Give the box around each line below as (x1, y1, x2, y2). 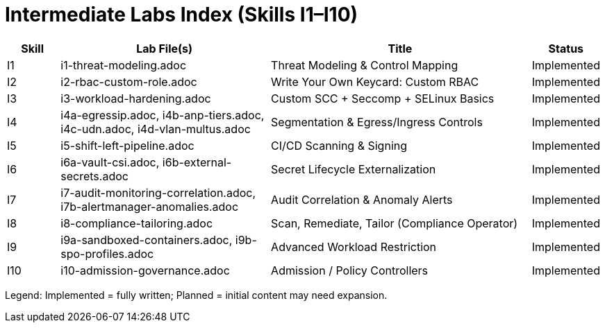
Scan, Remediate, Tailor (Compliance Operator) (271, 216, 518, 230)
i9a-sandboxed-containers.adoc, (60, 232, 233, 247)
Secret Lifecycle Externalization (271, 162, 436, 176)
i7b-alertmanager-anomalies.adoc (60, 199, 239, 214)
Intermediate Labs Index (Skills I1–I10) (5, 3, 358, 26)
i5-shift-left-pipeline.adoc (60, 138, 194, 153)
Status (548, 41, 584, 55)
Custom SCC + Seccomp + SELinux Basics (271, 91, 495, 105)
